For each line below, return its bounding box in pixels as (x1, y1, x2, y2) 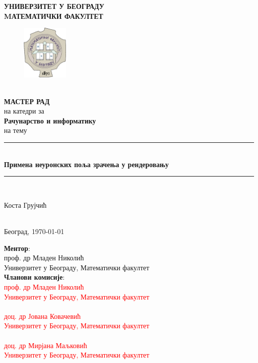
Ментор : (4, 242, 30, 253)
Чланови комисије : (4, 272, 65, 282)
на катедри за (4, 106, 44, 116)
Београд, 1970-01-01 (4, 226, 64, 236)
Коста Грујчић (4, 199, 47, 210)
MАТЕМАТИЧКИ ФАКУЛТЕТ (4, 10, 103, 21)
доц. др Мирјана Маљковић (4, 340, 87, 350)
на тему (4, 125, 27, 135)
